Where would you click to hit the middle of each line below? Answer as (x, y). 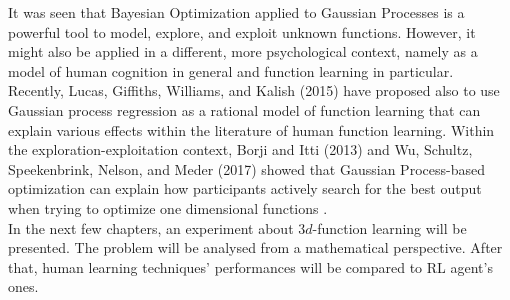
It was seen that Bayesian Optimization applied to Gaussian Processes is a (236, 12)
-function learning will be (389, 227)
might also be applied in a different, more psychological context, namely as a (243, 51)
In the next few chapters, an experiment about (151, 227)
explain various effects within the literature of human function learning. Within (251, 129)
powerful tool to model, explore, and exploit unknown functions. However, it (242, 31)
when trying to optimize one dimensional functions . (168, 207)
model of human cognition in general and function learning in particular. (231, 70)
